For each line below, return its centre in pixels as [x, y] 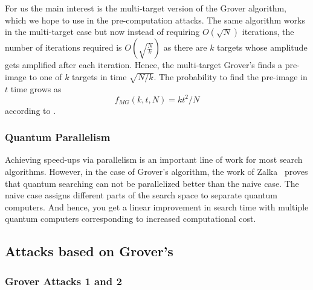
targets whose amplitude [262, 47]
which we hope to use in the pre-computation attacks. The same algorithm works [155, 20]
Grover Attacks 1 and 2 [63, 281]
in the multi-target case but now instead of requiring [102, 32]
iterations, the [268, 32]
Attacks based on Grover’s [89, 251]
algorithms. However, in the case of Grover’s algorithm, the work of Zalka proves [156, 172]
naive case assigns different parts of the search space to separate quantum [141, 195]
